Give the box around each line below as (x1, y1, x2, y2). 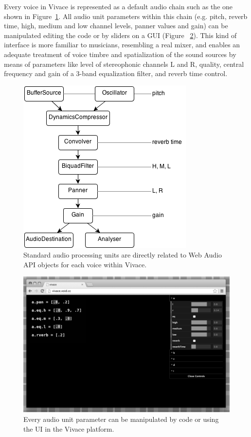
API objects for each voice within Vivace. (23, 259, 147, 269)
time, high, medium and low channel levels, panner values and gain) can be (4, 20, 228, 31)
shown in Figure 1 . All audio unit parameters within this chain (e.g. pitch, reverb (4, 11, 248, 21)
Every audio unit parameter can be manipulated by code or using (23, 414, 219, 424)
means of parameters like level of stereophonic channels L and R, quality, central (4, 59, 244, 69)
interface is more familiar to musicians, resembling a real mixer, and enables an (4, 40, 240, 50)
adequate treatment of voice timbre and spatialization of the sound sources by (4, 49, 236, 59)
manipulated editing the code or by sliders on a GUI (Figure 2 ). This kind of (4, 30, 237, 40)
